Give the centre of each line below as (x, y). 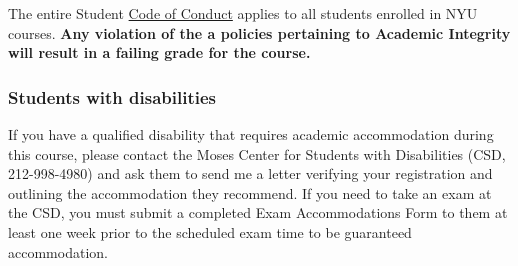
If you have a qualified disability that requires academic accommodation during (251, 134)
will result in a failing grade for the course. (159, 52)
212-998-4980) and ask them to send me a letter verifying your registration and (250, 173)
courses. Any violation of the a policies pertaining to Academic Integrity (259, 32)
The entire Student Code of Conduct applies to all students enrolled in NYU (243, 13)
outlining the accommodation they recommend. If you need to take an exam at (250, 192)
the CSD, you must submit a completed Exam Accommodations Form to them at (258, 212)
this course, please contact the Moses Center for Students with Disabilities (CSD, (257, 153)
